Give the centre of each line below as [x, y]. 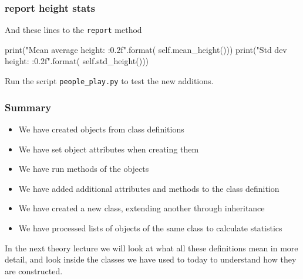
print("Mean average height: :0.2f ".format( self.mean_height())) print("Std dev [146, 49]
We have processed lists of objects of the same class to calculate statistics [150, 227]
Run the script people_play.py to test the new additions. [109, 81]
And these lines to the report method [73, 30]
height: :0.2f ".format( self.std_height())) [77, 61]
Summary [28, 107]
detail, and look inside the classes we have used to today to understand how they [151, 259]
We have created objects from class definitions [101, 129]
